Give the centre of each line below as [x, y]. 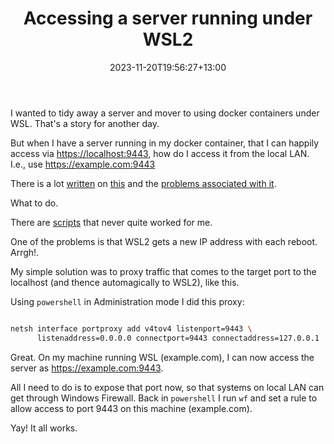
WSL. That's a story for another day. [85, 123]
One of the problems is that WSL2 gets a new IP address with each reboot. [164, 241]
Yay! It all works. [44, 428]
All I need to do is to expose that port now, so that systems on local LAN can [167, 387]
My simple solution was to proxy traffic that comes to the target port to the [163, 271]
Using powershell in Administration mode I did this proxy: [127, 301]
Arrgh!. [25, 252]
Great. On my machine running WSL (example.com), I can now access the [162, 357]
